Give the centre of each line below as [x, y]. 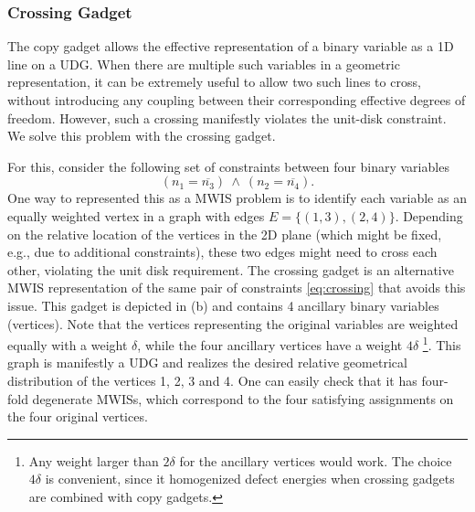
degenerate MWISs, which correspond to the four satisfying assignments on [243, 398]
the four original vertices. [78, 416]
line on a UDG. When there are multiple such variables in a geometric [204, 64]
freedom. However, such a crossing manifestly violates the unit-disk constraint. [227, 117]
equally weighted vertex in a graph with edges [136, 215]
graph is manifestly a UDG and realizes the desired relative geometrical [207, 363]
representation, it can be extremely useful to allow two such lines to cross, [214, 82]
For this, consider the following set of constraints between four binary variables [228, 166]
